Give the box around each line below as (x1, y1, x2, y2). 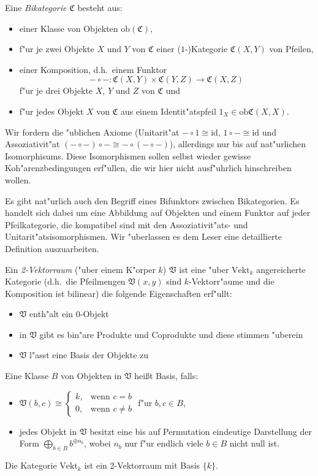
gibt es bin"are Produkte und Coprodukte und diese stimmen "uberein (39, 328, 303, 340)
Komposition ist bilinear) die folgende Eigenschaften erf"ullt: (5, 286, 232, 299)
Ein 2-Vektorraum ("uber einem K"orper (5, 263, 156, 275)
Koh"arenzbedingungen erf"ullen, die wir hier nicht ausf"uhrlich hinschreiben (5, 161, 292, 174)
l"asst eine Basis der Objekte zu (29, 348, 149, 361)
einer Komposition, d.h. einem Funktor (19, 63, 167, 75)
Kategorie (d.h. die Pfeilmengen (5, 275, 126, 288)
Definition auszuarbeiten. (5, 242, 99, 255)
